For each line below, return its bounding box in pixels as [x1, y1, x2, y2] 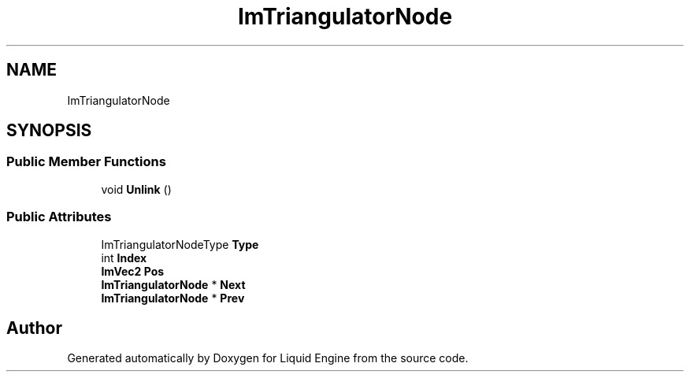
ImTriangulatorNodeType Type [101, 237, 259, 251]
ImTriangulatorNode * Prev [101, 291, 245, 305]
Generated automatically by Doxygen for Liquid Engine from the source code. [67, 351, 469, 365]
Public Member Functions [6, 154, 166, 170]
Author [6, 317, 62, 338]
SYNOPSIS [6, 120, 92, 141]
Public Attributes [6, 209, 112, 225]
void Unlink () [101, 182, 172, 196]
